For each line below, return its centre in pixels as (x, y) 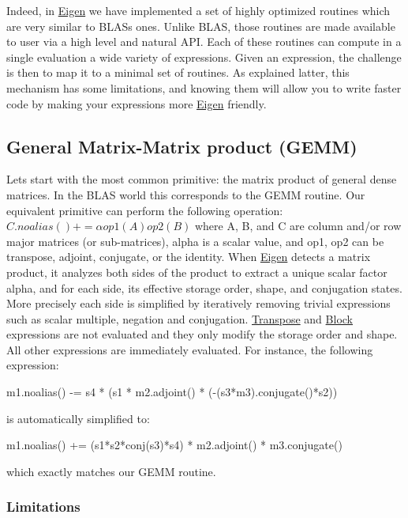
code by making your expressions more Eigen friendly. (137, 103)
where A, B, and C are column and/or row (298, 226)
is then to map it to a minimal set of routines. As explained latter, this (178, 72)
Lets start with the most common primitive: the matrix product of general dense (202, 179)
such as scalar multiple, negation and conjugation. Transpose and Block (180, 318)
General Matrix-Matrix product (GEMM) (182, 146)
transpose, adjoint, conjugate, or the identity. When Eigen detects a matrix (189, 257)
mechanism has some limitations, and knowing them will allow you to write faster (204, 87)
